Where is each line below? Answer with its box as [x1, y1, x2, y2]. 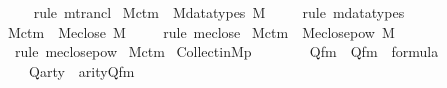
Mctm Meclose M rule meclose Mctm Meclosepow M [7, 21, 395, 42]
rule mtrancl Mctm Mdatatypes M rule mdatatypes [33, 2, 405, 22]
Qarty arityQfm [28, 60, 135, 81]
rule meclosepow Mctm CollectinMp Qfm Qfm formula [14, 41, 439, 62]
